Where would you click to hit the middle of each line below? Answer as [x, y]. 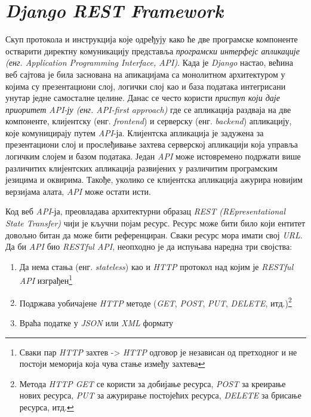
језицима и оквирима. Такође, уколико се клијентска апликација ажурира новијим [154, 180]
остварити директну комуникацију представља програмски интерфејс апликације [153, 50]
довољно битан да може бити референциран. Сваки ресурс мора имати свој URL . [154, 234]
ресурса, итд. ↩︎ [47, 407]
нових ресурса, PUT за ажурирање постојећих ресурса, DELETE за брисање [160, 395]
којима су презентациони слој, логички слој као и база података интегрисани [146, 86]
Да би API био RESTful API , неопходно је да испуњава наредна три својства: [149, 246]
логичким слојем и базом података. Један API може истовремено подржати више [153, 156]
